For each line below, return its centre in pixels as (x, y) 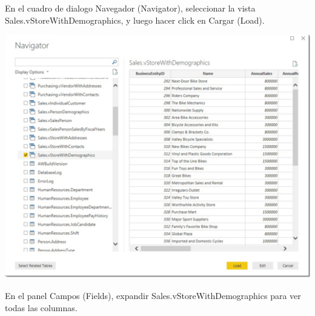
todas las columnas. (41, 307)
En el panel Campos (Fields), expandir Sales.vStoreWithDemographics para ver (153, 295)
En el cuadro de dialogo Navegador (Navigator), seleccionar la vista (130, 8)
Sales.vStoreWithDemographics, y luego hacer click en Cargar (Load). (135, 20)
